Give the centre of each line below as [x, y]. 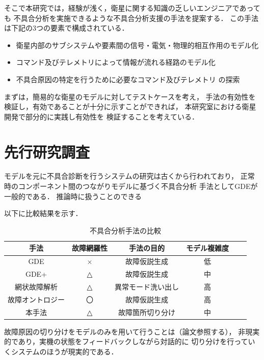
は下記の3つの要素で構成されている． [67, 28]
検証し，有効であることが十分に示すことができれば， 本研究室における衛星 [130, 106]
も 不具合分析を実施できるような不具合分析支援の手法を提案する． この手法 [131, 18]
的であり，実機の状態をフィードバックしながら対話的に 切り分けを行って [126, 341]
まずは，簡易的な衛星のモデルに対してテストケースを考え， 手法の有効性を [130, 96]
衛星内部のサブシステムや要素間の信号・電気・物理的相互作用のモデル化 [137, 45]
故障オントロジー [36, 299]
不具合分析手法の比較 [125, 230]
